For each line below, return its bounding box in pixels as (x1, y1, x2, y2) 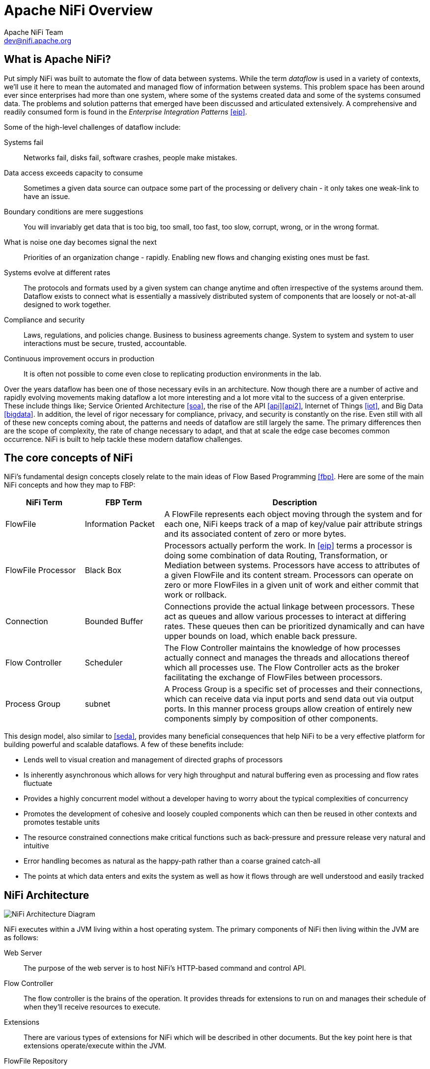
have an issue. (24, 192, 70, 201)
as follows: (4, 933, 39, 942)
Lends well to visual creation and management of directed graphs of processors (24, 755, 283, 764)
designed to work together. (24, 300, 111, 309)
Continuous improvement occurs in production (4, 354, 155, 363)
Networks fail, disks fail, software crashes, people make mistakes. (24, 153, 237, 162)
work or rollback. (164, 590, 227, 600)
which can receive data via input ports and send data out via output (164, 694, 414, 704)
